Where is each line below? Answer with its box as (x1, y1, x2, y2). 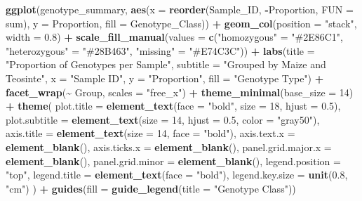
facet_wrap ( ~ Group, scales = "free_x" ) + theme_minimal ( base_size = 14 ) (6, 84, 354, 99)
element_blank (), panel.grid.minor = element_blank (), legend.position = (6, 153, 341, 168)
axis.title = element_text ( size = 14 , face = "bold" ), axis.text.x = (6, 126, 295, 141)
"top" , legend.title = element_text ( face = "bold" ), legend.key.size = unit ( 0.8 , (6, 167, 348, 182)
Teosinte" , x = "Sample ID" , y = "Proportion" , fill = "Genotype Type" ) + (6, 70, 324, 85)
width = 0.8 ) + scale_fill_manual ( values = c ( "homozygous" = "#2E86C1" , (6, 30, 343, 44)
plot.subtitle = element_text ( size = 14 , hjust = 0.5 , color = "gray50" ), (6, 112, 320, 127)
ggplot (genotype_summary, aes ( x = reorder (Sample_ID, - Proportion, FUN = (6, 2, 354, 16)
